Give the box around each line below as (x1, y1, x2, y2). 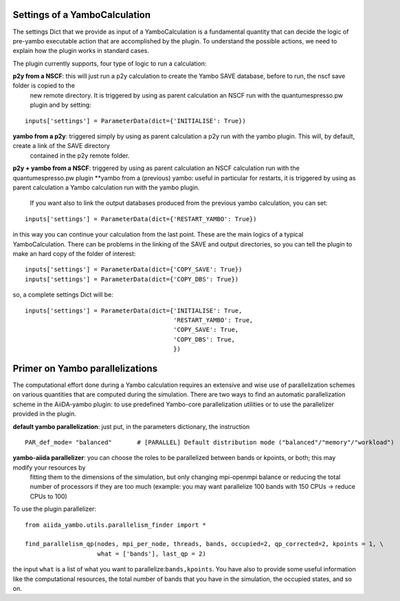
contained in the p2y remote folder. (30, 151, 130, 160)
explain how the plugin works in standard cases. (12, 47, 149, 55)
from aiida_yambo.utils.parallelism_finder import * (25, 520, 206, 529)
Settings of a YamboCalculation (12, 9, 151, 21)
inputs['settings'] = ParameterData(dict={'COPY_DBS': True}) (25, 275, 239, 283)
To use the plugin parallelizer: (12, 505, 96, 513)
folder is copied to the (12, 81, 76, 89)
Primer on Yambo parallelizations (12, 362, 158, 375)
